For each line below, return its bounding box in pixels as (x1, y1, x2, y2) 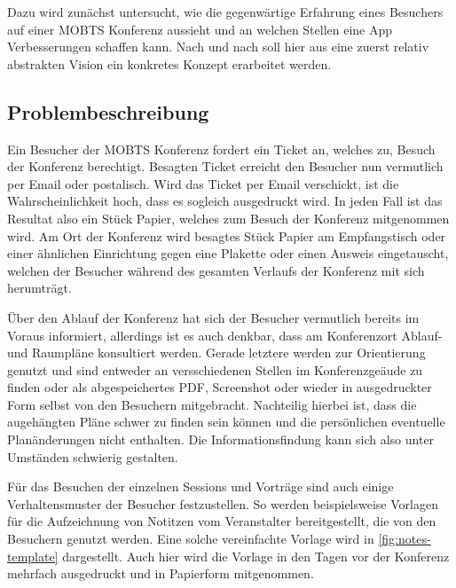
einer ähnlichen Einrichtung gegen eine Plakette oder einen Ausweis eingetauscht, (7, 244, 449, 263)
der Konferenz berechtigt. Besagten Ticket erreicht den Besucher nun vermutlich (7, 157, 444, 176)
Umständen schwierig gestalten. (7, 447, 178, 466)
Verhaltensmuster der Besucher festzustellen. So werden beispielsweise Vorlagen (7, 494, 438, 513)
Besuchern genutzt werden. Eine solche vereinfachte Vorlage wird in (7, 529, 374, 548)
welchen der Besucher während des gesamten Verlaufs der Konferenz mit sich (7, 261, 425, 279)
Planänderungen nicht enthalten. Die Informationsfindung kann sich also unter (7, 430, 435, 449)
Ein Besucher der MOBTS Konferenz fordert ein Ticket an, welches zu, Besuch (7, 139, 436, 158)
